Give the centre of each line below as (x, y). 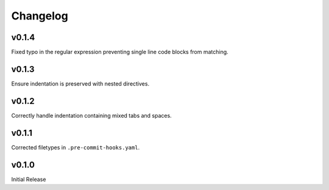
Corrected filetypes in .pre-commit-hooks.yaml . (76, 147)
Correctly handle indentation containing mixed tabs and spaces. (91, 115)
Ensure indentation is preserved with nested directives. (80, 83)
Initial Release (29, 179)
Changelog (40, 16)
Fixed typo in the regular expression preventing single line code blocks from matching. (120, 52)
